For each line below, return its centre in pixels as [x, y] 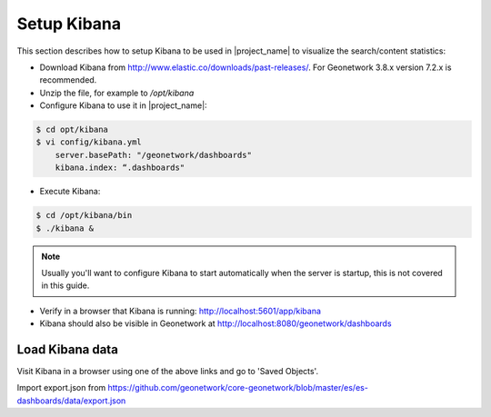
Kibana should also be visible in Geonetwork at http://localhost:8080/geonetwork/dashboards [215, 323]
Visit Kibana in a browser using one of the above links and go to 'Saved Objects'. [167, 372]
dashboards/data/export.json [71, 401]
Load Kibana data [67, 349]
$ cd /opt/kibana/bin [84, 215]
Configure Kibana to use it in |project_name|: [124, 105]
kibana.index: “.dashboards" [120, 168]
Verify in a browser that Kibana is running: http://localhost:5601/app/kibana [180, 311]
